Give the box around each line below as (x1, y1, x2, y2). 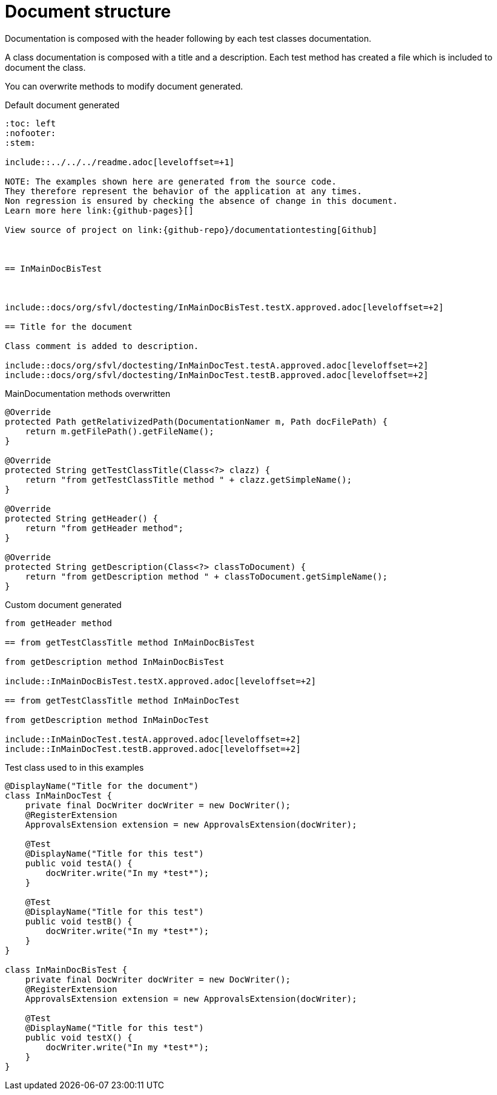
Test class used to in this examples (5, 762, 144, 773)
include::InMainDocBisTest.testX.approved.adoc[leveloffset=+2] (5, 676, 317, 686)
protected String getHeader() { (5, 513, 158, 523)
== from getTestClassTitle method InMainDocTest (5, 695, 240, 705)
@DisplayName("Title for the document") (5, 780, 199, 791)
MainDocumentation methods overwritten (5, 388, 171, 399)
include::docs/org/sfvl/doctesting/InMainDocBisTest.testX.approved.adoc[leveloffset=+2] (5, 302, 444, 312)
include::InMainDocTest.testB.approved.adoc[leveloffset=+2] (5, 744, 301, 754)
